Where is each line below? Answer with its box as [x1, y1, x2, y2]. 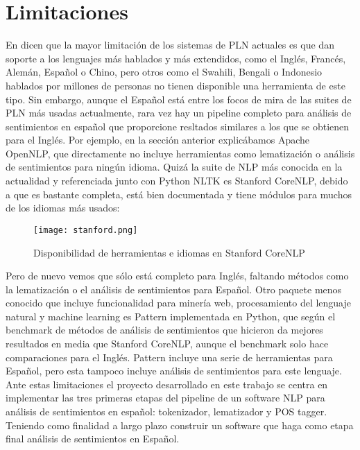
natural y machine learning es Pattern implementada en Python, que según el [6, 309, 336, 323]
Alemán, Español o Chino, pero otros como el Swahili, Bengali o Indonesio [6, 64, 323, 79]
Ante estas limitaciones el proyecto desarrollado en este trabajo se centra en [6, 377, 328, 391]
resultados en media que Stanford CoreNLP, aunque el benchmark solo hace [6, 336, 329, 351]
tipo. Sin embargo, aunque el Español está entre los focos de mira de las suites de [6, 92, 352, 106]
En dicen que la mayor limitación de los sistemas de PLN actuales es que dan [6, 37, 334, 52]
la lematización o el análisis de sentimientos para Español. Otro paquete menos [6, 282, 342, 296]
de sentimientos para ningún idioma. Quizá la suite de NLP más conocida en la [6, 159, 343, 174]
